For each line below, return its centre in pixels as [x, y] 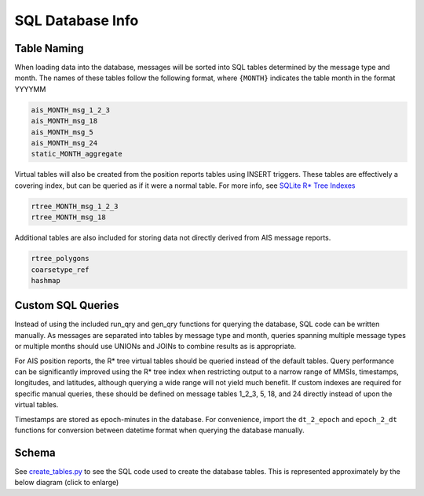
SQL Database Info [77, 20]
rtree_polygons [60, 259]
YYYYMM [30, 89]
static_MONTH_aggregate [77, 154]
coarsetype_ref [60, 270]
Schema [35, 452]
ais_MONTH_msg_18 [64, 121]
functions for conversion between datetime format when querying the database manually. [160, 430]
